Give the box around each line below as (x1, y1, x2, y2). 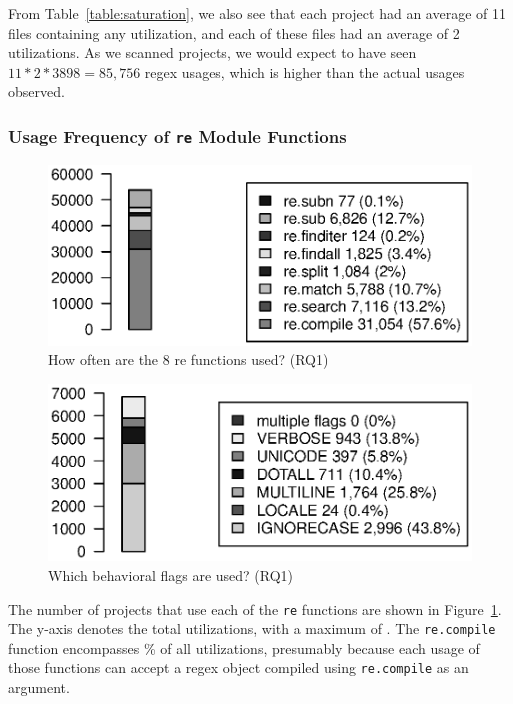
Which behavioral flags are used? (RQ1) (48, 564, 294, 585)
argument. (8, 677, 70, 698)
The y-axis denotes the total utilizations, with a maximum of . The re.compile (8, 618, 496, 639)
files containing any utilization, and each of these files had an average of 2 (8, 22, 460, 43)
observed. (8, 81, 65, 102)
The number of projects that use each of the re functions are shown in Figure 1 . (8, 598, 502, 619)
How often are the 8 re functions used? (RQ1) (48, 349, 329, 370)
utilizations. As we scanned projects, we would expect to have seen (8, 42, 417, 63)
